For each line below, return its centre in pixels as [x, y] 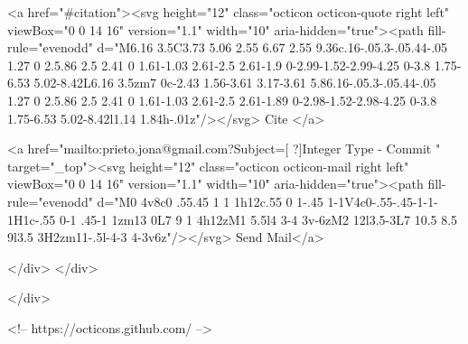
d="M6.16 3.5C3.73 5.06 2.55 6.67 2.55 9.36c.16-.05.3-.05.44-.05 [272, 47]
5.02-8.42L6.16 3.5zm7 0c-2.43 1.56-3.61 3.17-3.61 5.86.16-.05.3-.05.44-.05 [235, 83]
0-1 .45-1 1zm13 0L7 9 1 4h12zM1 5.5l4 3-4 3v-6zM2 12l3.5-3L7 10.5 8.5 [258, 219]
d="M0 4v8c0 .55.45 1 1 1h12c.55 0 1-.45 [210, 201]
